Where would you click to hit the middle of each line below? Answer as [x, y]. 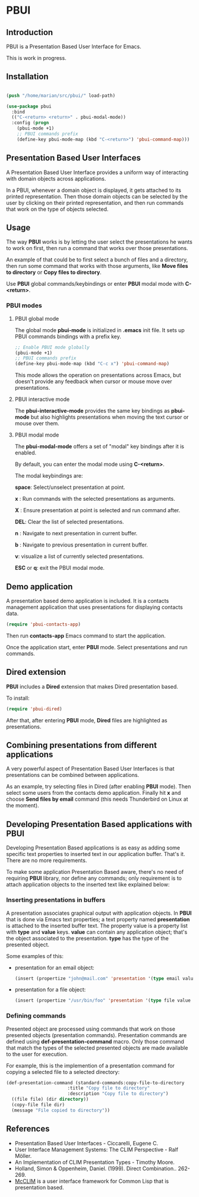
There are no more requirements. [47, 860]
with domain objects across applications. [56, 178]
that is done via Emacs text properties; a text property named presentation [98, 919]
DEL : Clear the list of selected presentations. [69, 522]
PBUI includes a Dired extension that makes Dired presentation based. [92, 686]
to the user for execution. [37, 1054]
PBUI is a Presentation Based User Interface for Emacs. [74, 46]
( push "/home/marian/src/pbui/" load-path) [61, 96]
